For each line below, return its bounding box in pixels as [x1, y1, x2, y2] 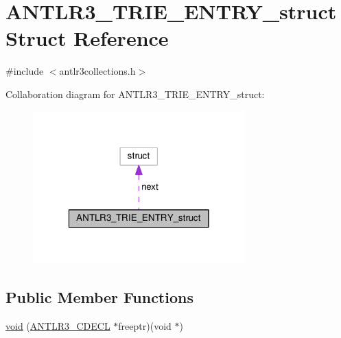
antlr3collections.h [59, 64, 136, 78]
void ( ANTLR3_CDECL [5, 318, 110, 333]
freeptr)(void [118, 318, 172, 333]
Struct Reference [5, 24, 169, 52]
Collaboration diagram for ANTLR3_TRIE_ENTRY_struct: [5, 86, 265, 101]
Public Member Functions [5, 287, 193, 308]
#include [5, 64, 44, 78]
